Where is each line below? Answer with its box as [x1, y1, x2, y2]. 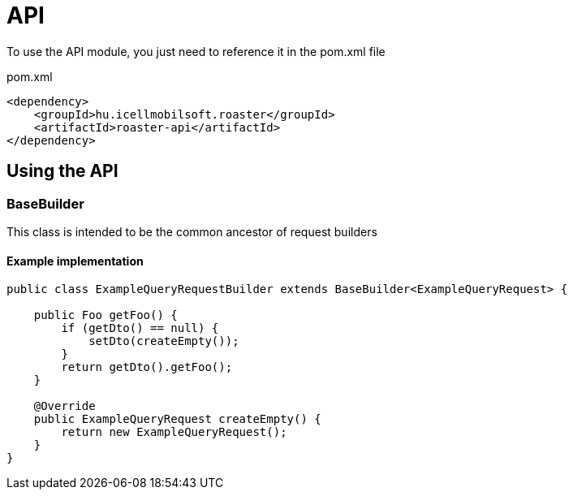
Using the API [6, 161, 118, 182]
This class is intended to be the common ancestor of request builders [6, 224, 377, 239]
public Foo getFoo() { [33, 308, 178, 322]
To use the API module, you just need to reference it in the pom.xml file [6, 44, 386, 58]
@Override [33, 399, 96, 413]
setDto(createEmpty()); [88, 334, 239, 348]
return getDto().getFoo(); [61, 360, 233, 374]
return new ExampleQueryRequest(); [61, 425, 287, 439]
